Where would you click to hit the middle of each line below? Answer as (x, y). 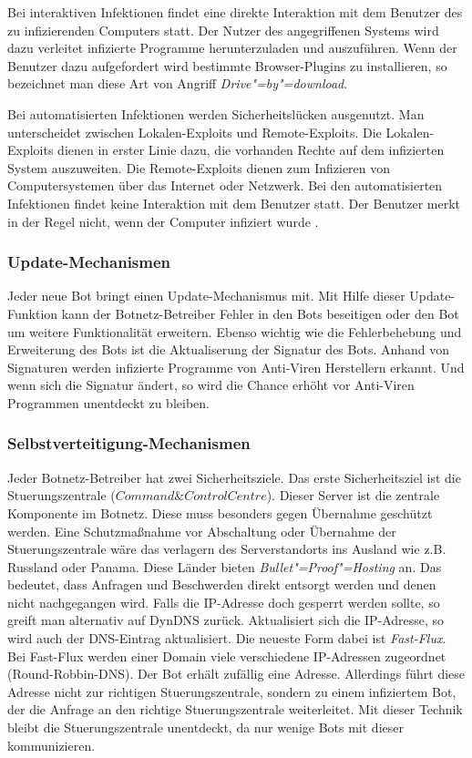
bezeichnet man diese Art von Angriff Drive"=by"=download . (178, 83)
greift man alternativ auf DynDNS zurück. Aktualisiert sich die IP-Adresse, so (226, 620)
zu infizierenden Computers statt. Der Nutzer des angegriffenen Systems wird (223, 30)
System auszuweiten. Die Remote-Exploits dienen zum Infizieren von (199, 167)
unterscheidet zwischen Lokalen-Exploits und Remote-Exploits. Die (195, 132)
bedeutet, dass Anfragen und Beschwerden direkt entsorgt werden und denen (222, 584)
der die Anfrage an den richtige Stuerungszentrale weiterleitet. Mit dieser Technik (235, 709)
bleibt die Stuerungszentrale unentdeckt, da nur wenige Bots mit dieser (205, 727)
